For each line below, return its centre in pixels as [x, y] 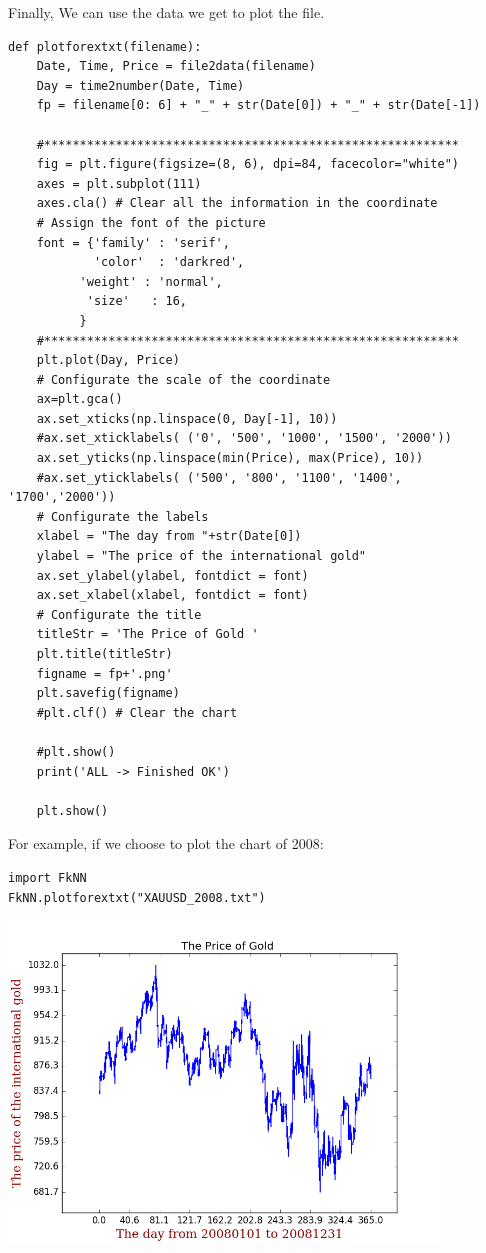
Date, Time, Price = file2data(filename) [176, 66]
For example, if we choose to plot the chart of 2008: [166, 843]
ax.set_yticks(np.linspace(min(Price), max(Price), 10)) [230, 458]
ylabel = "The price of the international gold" [201, 556]
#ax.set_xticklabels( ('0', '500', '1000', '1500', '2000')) [244, 438]
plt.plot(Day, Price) [108, 360]
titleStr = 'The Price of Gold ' [147, 634]
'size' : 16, [136, 301]
